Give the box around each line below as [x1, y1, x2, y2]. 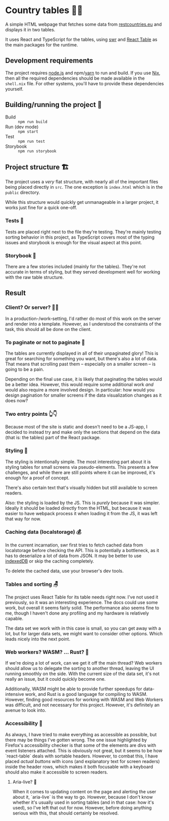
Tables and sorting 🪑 [5, 580, 59, 587]
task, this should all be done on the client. [5, 326, 92, 332]
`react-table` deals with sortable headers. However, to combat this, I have [5, 753, 158, 759]
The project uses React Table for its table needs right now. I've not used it [5, 594, 158, 600]
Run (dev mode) [5, 124, 39, 130]
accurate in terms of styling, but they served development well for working [5, 268, 160, 275]
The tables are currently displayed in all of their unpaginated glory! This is [5, 350, 158, 356]
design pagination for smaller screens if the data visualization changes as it [5, 392, 162, 398]
